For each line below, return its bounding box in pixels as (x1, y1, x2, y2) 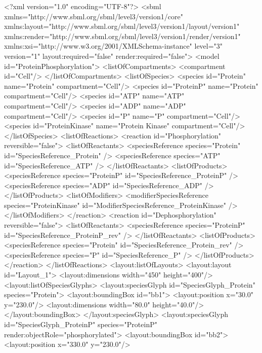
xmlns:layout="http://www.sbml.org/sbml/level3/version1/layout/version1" (4, 21, 240, 31)
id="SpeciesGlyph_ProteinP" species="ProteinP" (4, 319, 157, 329)
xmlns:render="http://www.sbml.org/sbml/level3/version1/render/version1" (4, 30, 241, 41)
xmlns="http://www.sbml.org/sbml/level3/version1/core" (4, 11, 183, 21)
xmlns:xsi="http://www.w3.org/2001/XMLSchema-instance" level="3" (4, 41, 223, 51)
